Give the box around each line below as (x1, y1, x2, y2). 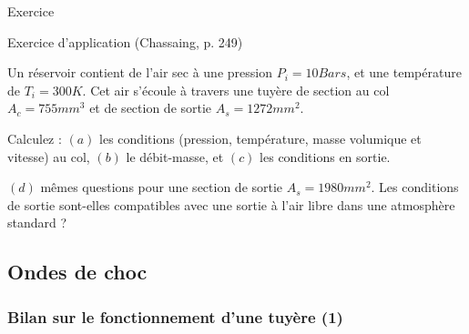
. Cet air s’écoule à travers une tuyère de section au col (82, 80, 390, 99)
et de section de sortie (89, 98, 212, 117)
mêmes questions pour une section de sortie (40, 177, 283, 197)
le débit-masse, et (126, 147, 224, 166)
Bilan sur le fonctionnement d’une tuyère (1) (7, 305, 343, 328)
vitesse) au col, (7, 147, 90, 166)
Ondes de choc (7, 258, 148, 286)
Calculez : (7, 128, 62, 147)
